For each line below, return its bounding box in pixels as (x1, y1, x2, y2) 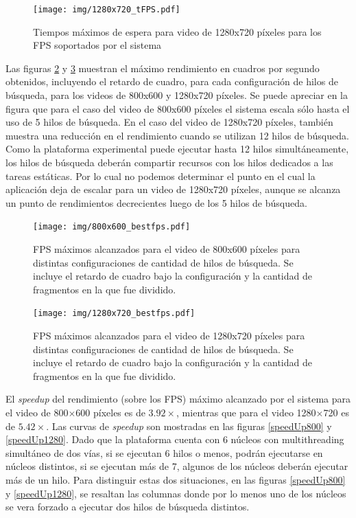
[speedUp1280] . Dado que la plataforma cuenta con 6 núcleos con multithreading (5, 432, 344, 447)
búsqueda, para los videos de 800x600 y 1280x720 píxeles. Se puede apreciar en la (5, 88, 348, 102)
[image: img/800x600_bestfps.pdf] (33, 222, 191, 232)
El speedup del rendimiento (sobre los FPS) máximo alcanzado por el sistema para (5, 392, 351, 406)
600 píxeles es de (75, 405, 145, 420)
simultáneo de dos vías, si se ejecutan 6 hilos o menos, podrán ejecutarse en (5, 445, 323, 460)
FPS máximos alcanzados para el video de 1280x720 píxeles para (33, 328, 305, 343)
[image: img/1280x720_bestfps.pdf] (33, 308, 195, 319)
